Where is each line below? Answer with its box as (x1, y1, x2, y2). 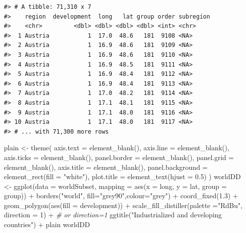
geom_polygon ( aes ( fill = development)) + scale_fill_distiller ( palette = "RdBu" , (4, 200, 243, 210)
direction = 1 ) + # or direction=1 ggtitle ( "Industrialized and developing (4, 210, 222, 220)
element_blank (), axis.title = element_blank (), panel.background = (4, 162, 208, 172)
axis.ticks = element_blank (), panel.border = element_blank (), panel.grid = (4, 152, 234, 162)
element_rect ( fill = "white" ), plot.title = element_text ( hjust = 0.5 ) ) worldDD (4, 171, 241, 182)
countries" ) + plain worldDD (4, 219, 90, 230)
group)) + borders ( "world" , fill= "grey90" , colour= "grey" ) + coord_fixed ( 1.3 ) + (4, 190, 238, 201)
